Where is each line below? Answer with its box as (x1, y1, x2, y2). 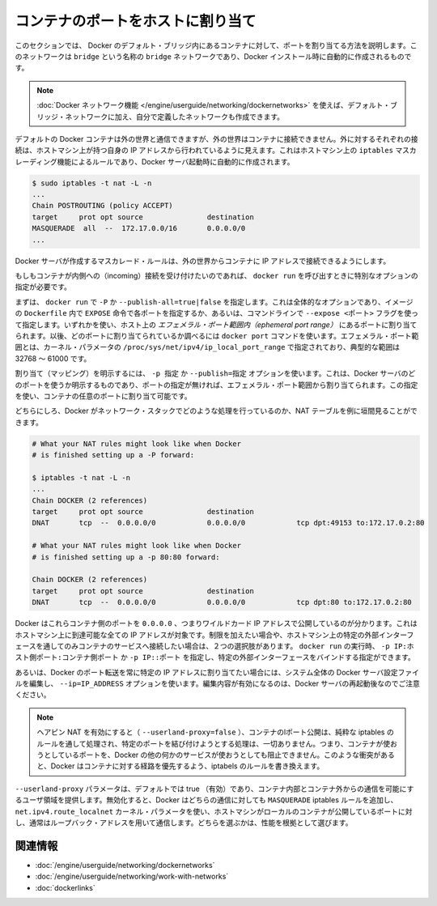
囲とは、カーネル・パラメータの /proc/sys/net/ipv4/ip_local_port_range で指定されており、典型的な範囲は (15, 342, 401, 352)
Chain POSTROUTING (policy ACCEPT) (32, 201, 173, 211)
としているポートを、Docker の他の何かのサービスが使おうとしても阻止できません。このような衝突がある (43, 750, 396, 760)
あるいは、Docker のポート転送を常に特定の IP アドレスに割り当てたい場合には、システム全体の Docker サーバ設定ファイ (15, 667, 420, 677)
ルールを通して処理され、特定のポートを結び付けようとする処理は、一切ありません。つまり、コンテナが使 (36, 738, 391, 748)
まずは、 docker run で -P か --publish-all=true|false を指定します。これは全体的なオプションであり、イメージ (15, 296, 414, 307)
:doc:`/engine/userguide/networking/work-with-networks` (35, 871, 229, 882)
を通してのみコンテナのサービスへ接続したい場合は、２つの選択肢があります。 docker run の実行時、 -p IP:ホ (36, 640, 414, 651)
